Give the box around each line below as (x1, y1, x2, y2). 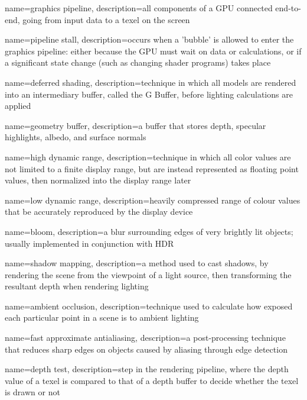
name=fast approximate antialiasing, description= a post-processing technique (5, 331, 286, 344)
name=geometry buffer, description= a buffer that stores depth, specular (5, 119, 266, 131)
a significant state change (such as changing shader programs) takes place (5, 56, 271, 69)
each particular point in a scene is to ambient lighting (5, 311, 199, 324)
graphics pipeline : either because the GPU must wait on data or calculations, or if (5, 44, 302, 57)
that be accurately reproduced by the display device (5, 205, 193, 218)
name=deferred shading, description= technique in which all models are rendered (5, 76, 296, 88)
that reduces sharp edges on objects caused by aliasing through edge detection (5, 343, 288, 355)
